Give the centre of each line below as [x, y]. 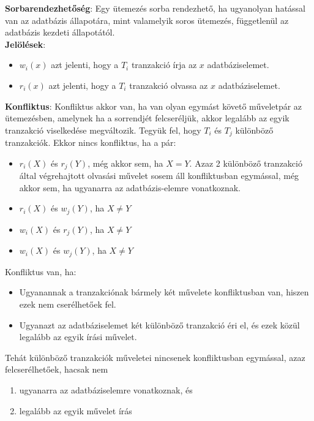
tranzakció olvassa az [169, 85]
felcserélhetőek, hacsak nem [57, 369]
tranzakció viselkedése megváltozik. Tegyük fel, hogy [103, 130]
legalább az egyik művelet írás [76, 410]
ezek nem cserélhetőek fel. [68, 304]
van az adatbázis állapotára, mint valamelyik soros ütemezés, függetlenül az [147, 20]
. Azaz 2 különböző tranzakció [246, 163]
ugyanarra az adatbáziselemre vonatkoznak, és [106, 389]
